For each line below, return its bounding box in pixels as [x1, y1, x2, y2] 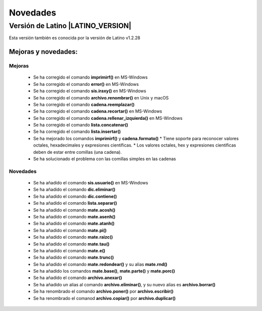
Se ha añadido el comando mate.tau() [33, 241, 110, 247]
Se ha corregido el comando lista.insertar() [33, 129, 121, 134]
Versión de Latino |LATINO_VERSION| [9, 21, 131, 30]
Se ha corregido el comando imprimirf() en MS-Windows [33, 74, 148, 80]
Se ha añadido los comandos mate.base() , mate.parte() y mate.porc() [33, 268, 176, 274]
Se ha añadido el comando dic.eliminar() [33, 187, 116, 193]
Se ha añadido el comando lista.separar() [33, 200, 117, 206]
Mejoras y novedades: [9, 48, 78, 56]
